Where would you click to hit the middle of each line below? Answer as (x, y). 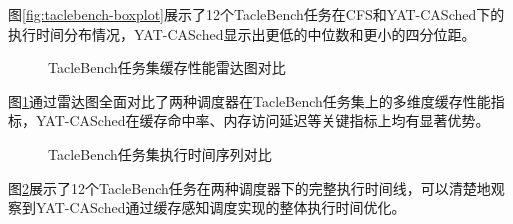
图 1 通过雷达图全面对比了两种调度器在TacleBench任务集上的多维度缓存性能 (249, 100)
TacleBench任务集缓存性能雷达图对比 (167, 67)
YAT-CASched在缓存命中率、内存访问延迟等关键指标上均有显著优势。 (262, 120)
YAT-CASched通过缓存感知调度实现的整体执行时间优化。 (220, 207)
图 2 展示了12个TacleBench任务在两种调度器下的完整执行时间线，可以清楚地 (249, 187)
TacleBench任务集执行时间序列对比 (160, 153)
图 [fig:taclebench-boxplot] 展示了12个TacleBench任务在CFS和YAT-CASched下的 (256, 14)
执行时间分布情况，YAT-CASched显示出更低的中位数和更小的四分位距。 (242, 33)
